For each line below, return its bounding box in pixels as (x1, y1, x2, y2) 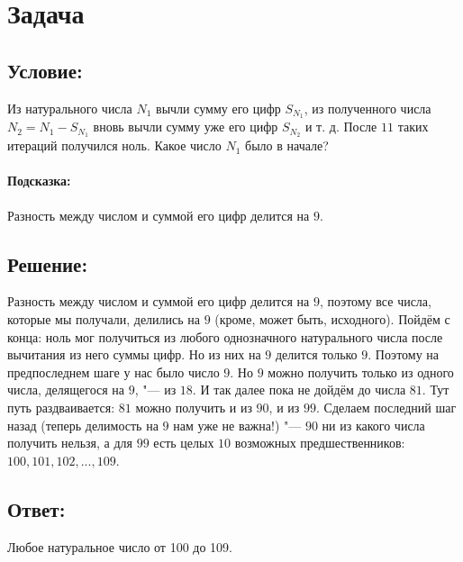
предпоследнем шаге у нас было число (7, 362, 220, 381)
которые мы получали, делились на (7, 310, 201, 329)
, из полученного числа (304, 98, 431, 117)
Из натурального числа (7, 98, 132, 117)
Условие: (7, 56, 83, 84)
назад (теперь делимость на (7, 415, 159, 434)
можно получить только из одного (268, 362, 454, 381)
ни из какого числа (322, 415, 425, 434)
